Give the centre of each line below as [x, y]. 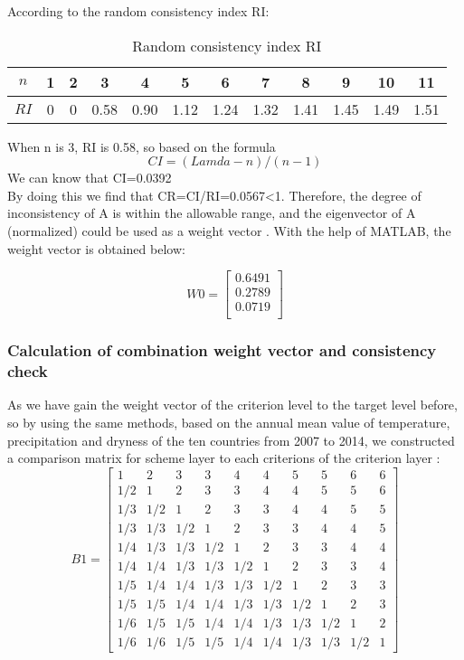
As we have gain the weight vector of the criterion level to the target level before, [232, 405]
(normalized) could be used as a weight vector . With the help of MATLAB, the [229, 230]
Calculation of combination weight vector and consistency [222, 350]
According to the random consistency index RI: [138, 11]
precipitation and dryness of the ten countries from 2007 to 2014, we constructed [231, 440]
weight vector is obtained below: [96, 248]
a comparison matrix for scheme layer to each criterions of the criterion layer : [224, 458]
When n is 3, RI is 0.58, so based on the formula [142, 146]
